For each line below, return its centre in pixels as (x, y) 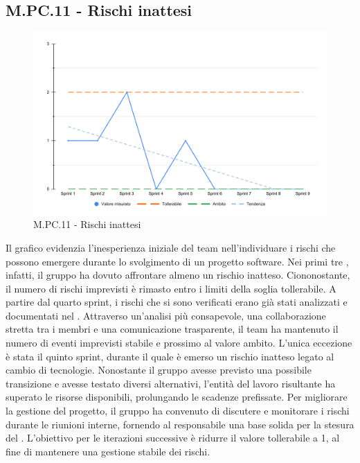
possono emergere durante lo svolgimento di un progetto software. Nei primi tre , (177, 261)
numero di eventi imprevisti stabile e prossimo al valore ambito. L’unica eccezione (179, 343)
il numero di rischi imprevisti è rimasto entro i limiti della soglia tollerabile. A (171, 288)
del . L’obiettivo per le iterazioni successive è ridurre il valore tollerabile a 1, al (173, 438)
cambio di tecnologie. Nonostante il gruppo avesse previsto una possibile (159, 370)
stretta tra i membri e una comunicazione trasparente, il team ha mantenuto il (172, 329)
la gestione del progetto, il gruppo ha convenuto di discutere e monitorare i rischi (178, 411)
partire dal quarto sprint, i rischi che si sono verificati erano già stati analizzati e (177, 302)
